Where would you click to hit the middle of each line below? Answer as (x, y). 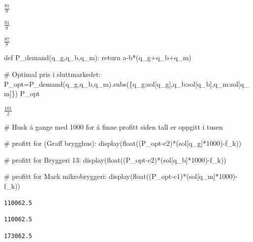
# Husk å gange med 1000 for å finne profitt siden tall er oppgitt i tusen (113, 126)
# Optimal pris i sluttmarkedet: (52, 74)
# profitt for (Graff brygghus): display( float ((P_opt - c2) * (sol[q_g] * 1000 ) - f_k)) (123, 143)
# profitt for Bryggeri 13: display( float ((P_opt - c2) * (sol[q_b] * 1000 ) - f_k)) (115, 159)
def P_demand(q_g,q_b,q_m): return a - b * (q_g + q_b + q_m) (98, 57)
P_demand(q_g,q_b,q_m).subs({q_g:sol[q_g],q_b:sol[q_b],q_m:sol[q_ (139, 84)
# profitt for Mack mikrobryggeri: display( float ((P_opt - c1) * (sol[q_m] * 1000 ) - (121, 176)
